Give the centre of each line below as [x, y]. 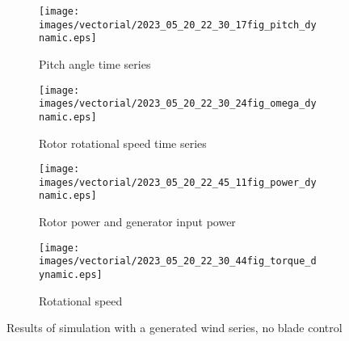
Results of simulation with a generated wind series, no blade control [174, 328]
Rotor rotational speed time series [123, 143]
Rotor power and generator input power [137, 222]
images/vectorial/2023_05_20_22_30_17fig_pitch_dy [178, 25]
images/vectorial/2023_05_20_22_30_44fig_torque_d [178, 261]
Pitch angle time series [95, 63]
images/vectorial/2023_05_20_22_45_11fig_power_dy [178, 182]
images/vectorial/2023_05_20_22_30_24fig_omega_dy [178, 104]
